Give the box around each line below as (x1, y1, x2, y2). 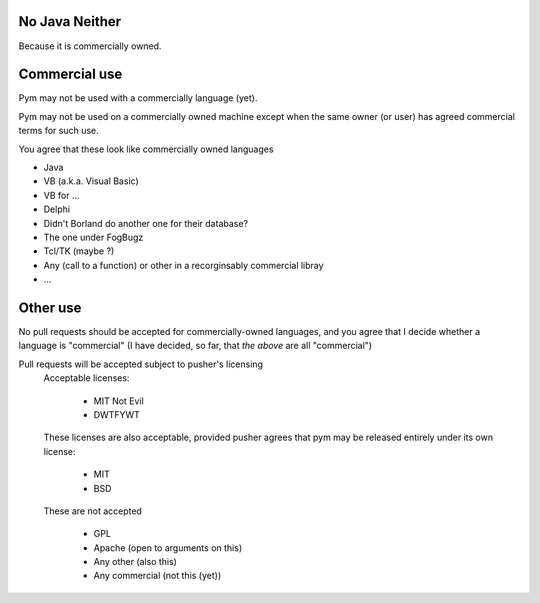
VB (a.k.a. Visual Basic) (43, 175, 139, 187)
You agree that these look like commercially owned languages (18, 143, 274, 155)
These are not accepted (43, 505, 142, 517)
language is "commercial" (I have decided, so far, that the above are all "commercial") (18, 340, 373, 352)
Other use (18, 299, 82, 316)
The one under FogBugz (43, 231, 144, 243)
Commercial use (18, 66, 123, 83)
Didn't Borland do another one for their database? (43, 217, 249, 229)
